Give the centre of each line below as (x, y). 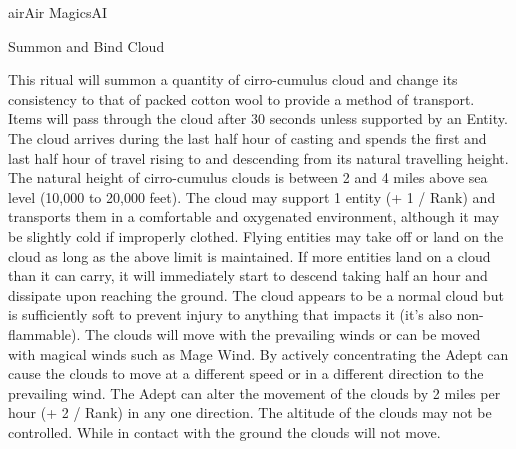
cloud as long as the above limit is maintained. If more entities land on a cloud (249, 255)
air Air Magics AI (57, 12)
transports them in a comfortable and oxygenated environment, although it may (254, 216)
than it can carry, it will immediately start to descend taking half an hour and (248, 275)
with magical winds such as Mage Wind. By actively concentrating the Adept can (258, 353)
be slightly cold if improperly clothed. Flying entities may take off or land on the (256, 235)
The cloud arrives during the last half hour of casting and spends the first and (247, 137)
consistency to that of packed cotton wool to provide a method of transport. (241, 98)
